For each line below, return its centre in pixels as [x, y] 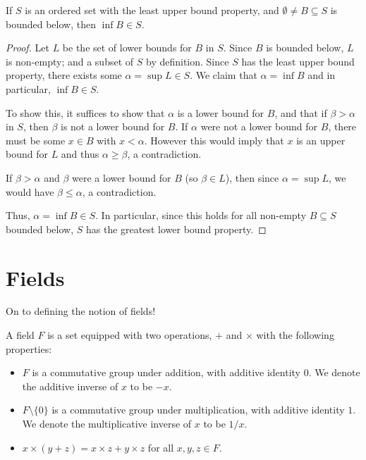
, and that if [301, 112]
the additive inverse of [70, 386]
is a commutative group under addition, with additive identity [166, 372]
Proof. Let [28, 48]
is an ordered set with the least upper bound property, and [152, 10]
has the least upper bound [298, 61]
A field [20, 335]
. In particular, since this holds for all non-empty [201, 215]
